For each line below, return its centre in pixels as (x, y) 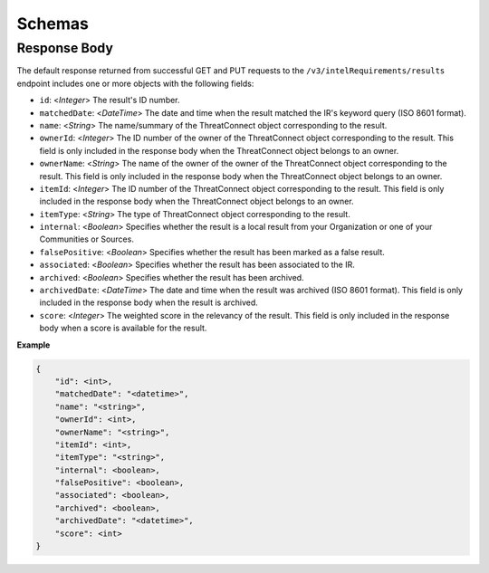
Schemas (53, 24)
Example (34, 345)
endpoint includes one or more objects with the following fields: (135, 83)
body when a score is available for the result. (123, 328)
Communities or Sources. (87, 239)
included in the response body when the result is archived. (149, 302)
